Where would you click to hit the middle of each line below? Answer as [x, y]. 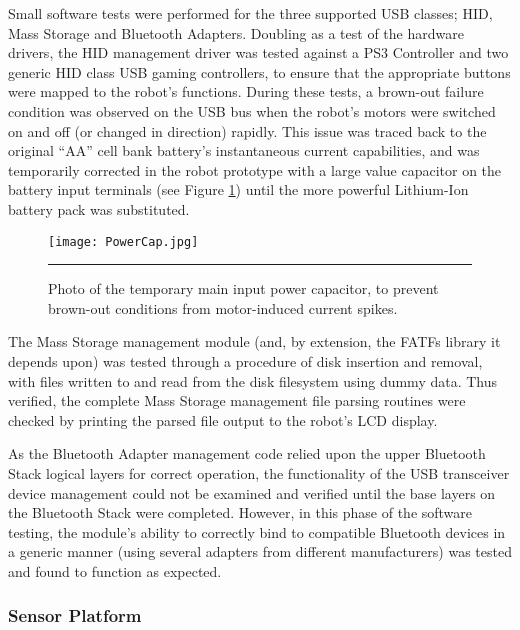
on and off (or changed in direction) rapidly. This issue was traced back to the [247, 130]
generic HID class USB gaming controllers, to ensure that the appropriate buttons [259, 71]
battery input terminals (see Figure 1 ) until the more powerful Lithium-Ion [238, 189]
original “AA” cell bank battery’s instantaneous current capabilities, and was [244, 150]
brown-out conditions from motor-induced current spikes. [223, 307]
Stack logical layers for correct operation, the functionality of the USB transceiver [259, 472]
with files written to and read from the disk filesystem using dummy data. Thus [253, 380]
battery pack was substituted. [99, 208]
